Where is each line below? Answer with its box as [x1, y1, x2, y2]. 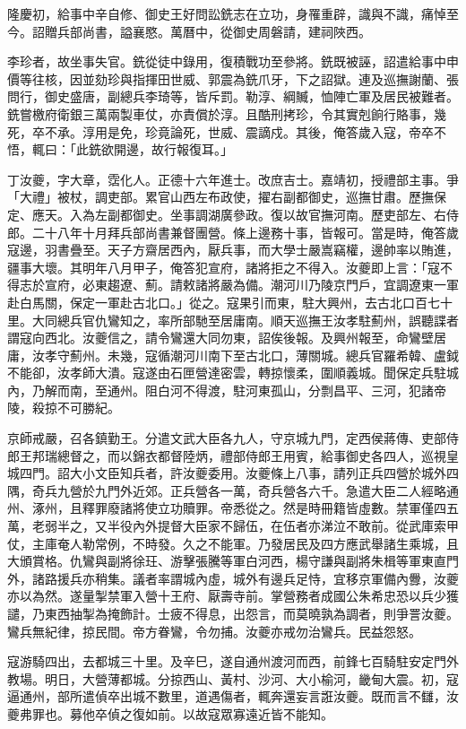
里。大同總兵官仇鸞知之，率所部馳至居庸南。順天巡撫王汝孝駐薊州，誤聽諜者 [7, 310, 459, 329]
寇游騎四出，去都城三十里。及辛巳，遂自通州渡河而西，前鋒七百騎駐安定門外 [7, 652, 459, 671]
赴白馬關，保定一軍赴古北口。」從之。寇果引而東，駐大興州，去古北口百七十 [7, 292, 453, 311]
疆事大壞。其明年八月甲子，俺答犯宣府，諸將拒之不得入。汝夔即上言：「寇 [7, 257, 440, 276]
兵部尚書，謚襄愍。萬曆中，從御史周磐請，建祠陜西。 [56, 22, 371, 40]
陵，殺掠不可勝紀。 [7, 398, 120, 417]
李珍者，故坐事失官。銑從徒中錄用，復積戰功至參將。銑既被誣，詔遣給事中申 [7, 52, 459, 71]
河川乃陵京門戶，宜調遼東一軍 [282, 275, 459, 294]
